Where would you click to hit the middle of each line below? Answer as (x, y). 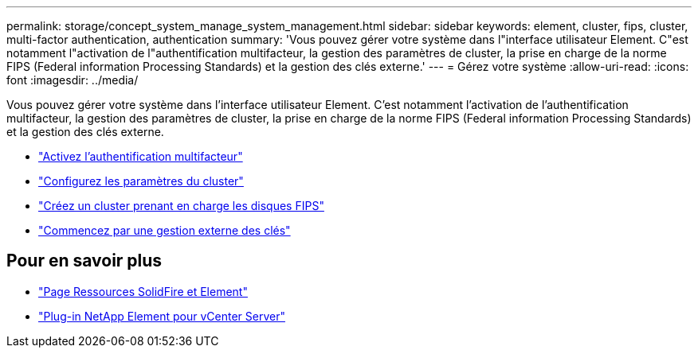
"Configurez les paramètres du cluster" (141, 181)
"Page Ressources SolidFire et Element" (143, 291)
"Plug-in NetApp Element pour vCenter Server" (162, 316)
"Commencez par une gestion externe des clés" (165, 230)
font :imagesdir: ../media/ (73, 80)
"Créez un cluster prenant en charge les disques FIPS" (181, 206)
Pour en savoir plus (84, 261)
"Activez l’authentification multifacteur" (141, 156)
